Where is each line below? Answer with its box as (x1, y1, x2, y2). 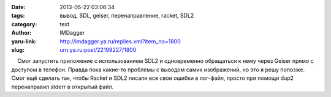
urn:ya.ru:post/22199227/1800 (59, 46, 137, 53)
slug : (11, 46, 25, 53)
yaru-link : (11, 37, 37, 45)
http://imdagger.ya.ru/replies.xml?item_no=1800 (59, 37, 181, 45)
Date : (11, 4, 26, 10)
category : (11, 20, 37, 27)
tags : (11, 12, 25, 20)
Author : (11, 29, 32, 37)
